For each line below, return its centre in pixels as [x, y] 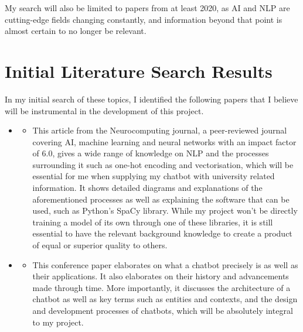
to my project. [58, 322]
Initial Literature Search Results [139, 71]
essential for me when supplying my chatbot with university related [154, 176]
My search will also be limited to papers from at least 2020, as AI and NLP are [147, 8]
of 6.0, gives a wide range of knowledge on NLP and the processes [151, 153]
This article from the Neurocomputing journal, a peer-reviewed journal [160, 130]
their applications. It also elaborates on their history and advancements [161, 276]
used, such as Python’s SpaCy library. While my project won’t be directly [165, 211]
